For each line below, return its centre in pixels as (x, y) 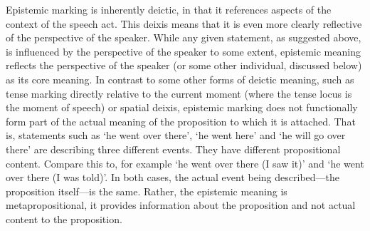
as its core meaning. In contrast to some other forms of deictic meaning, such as (180, 79)
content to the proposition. (64, 219)
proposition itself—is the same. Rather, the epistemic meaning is (147, 191)
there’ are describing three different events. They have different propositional (173, 149)
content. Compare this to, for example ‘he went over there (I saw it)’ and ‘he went (185, 163)
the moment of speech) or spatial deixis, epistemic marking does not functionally (182, 107)
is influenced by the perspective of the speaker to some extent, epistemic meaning (183, 51)
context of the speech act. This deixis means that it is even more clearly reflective (184, 23)
